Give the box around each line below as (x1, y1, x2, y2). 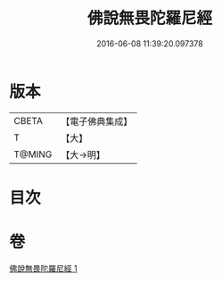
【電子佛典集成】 (61, 115, 133, 128)
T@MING (13, 148, 53, 161)
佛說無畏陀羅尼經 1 (9, 262, 78, 273)
